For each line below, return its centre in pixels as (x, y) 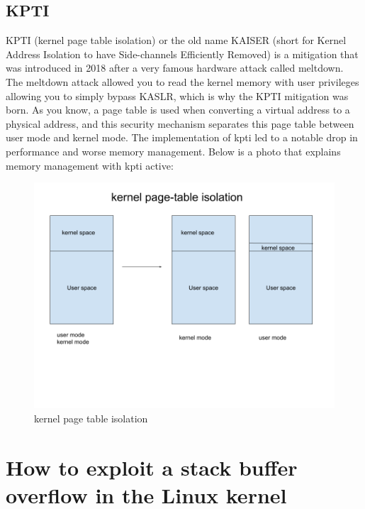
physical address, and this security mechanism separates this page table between (180, 123)
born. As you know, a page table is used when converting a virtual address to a (178, 110)
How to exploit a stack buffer (152, 467)
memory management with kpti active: (90, 165)
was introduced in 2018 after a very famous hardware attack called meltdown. (175, 68)
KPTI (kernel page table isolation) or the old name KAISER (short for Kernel (176, 40)
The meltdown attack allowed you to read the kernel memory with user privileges (182, 81)
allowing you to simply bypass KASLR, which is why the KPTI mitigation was (177, 95)
